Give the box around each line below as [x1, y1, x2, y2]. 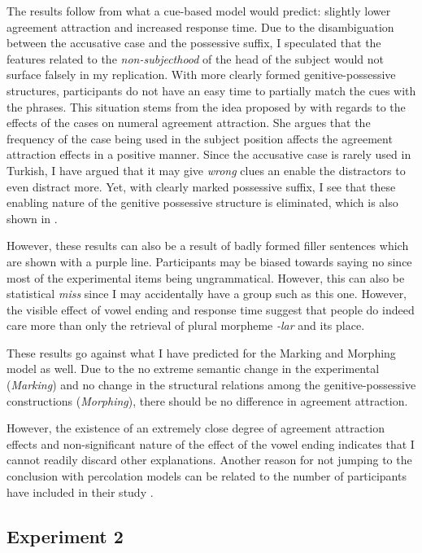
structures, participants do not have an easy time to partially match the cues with [7, 81, 416, 99]
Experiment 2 [7, 523, 124, 548]
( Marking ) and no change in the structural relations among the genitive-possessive [7, 376, 416, 393]
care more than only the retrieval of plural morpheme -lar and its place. [7, 317, 365, 334]
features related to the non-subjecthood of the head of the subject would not [7, 50, 385, 67]
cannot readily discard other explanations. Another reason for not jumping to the [7, 451, 412, 468]
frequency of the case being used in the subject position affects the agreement [7, 129, 393, 147]
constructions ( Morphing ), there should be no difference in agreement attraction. [7, 392, 408, 409]
